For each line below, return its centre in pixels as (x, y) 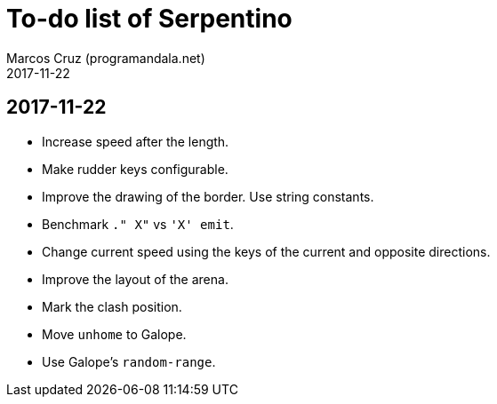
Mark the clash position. (112, 306)
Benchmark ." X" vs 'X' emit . (138, 224)
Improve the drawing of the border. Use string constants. (208, 196)
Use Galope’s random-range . (129, 361)
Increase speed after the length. (136, 141)
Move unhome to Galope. (114, 334)
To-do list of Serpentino (149, 19)
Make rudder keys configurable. (135, 169)
